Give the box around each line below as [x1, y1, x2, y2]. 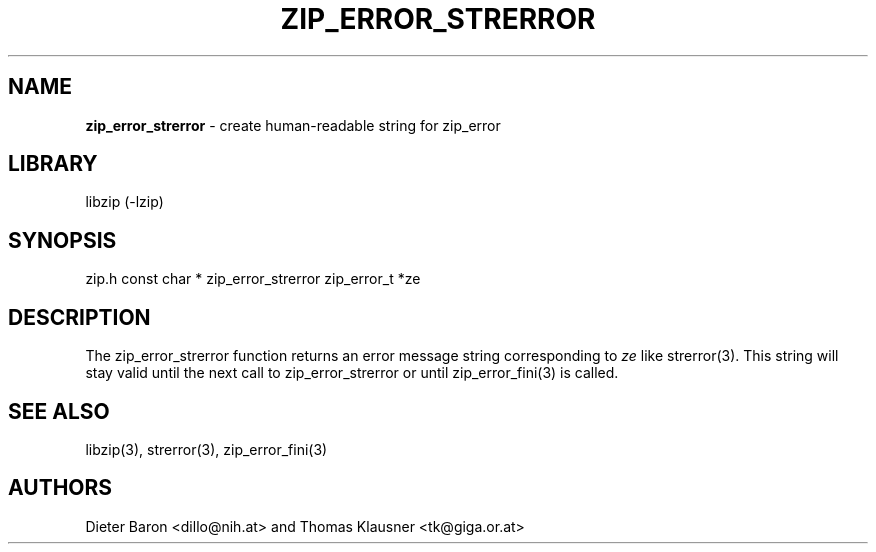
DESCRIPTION [8, 304, 151, 330]
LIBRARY [8, 151, 98, 177]
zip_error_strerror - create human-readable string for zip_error [85, 116, 501, 134]
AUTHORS [8, 475, 113, 501]
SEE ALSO [8, 398, 110, 424]
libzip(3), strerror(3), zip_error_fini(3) [85, 440, 328, 458]
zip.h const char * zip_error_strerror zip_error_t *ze [85, 270, 421, 288]
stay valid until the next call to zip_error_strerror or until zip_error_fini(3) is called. [85, 364, 619, 382]
